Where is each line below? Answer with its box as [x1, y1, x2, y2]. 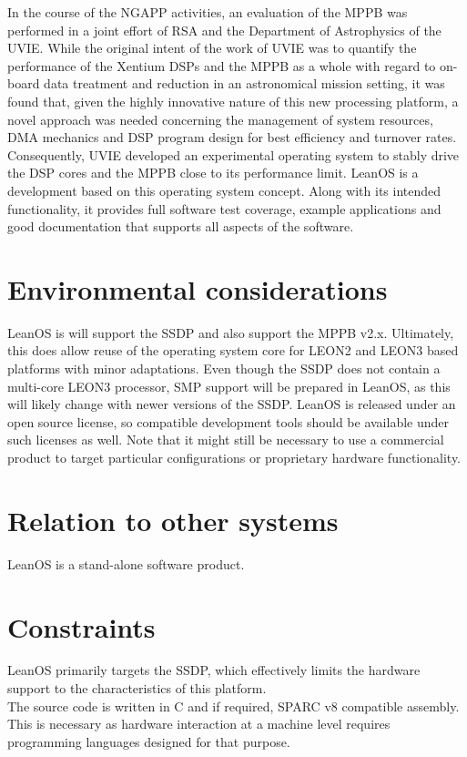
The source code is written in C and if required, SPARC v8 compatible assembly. [7, 696, 460, 715]
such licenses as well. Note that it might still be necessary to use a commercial [7, 430, 444, 449]
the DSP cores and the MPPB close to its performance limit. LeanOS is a [7, 163, 419, 182]
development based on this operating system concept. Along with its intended [7, 180, 442, 199]
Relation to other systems [7, 501, 339, 538]
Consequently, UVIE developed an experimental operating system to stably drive [7, 145, 460, 164]
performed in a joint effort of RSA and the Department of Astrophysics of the [7, 20, 442, 39]
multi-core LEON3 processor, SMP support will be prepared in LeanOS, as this [7, 376, 451, 395]
